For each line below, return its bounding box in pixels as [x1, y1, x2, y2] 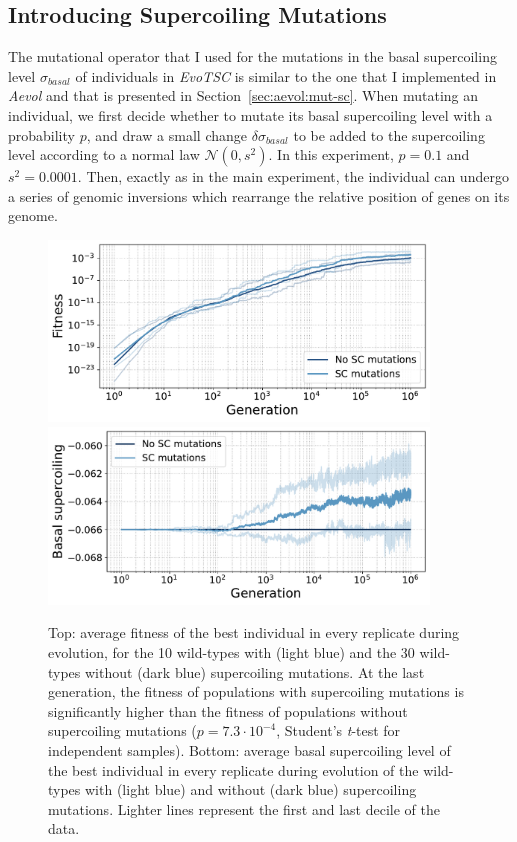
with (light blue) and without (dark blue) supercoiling [85, 779, 417, 800]
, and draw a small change [86, 124, 247, 145]
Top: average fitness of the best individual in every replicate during [48, 622, 460, 643]
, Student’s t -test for [276, 720, 401, 741]
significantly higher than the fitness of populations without [48, 700, 408, 721]
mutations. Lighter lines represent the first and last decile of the [48, 798, 440, 819]
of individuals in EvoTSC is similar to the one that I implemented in [75, 65, 497, 86]
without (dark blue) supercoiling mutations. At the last [85, 661, 425, 682]
